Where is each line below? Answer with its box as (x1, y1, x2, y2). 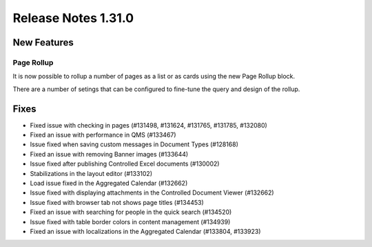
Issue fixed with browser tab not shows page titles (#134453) (30, 198, 205, 206)
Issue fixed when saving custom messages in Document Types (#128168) (30, 140, 239, 148)
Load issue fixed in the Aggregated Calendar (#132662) (30, 179, 188, 187)
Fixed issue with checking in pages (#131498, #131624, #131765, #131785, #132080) (30, 121, 268, 129)
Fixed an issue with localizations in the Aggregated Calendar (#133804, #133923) (30, 227, 261, 235)
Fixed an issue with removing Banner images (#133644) (30, 150, 189, 158)
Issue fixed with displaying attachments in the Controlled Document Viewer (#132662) (30, 188, 275, 197)
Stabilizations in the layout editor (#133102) (30, 169, 153, 177)
